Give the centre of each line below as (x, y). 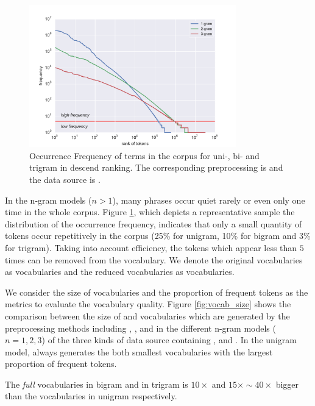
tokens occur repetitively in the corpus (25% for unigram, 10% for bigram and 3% (158, 236)
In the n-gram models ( (48, 200)
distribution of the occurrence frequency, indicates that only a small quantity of (154, 223)
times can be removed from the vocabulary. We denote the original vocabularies (154, 259)
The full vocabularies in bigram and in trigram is (97, 384)
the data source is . (65, 179)
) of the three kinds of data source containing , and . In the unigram (169, 340)
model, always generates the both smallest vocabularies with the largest (139, 351)
